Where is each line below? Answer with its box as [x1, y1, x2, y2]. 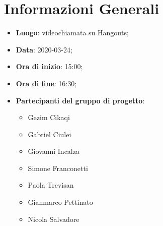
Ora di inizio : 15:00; [16, 61, 83, 72]
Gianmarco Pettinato [28, 197, 93, 207]
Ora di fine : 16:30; [16, 78, 77, 88]
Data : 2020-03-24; [16, 44, 72, 54]
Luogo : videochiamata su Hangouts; [16, 27, 129, 38]
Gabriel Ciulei [28, 129, 71, 139]
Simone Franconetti [28, 162, 88, 173]
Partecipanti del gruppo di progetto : [16, 95, 145, 105]
